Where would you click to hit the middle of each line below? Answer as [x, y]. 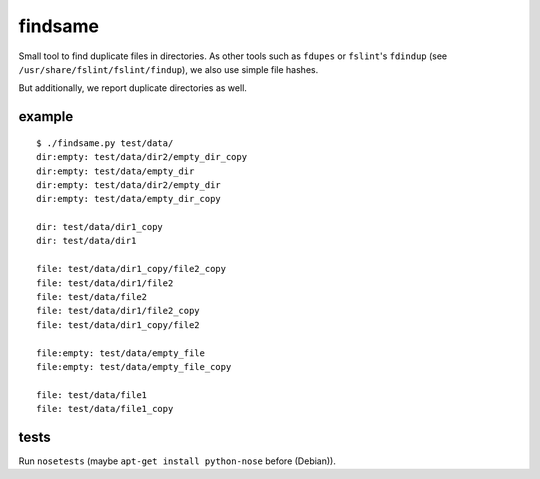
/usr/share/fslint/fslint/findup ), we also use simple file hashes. [168, 69]
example [46, 116]
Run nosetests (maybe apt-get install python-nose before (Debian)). [177, 461]
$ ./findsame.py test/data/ [105, 143]
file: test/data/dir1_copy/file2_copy [131, 269]
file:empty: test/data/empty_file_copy [134, 366]
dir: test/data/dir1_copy [100, 227]
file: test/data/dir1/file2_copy [118, 311]
